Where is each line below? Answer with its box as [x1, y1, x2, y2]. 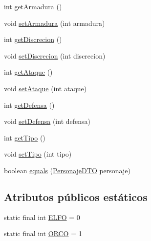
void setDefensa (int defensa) [4, 116, 90, 126]
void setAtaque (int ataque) [4, 83, 87, 93]
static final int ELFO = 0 [4, 212, 80, 222]
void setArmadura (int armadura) [4, 18, 105, 28]
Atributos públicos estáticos [4, 189, 148, 204]
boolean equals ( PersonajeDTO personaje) [4, 165, 130, 175]
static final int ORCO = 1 [4, 228, 82, 239]
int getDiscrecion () [4, 34, 62, 44]
